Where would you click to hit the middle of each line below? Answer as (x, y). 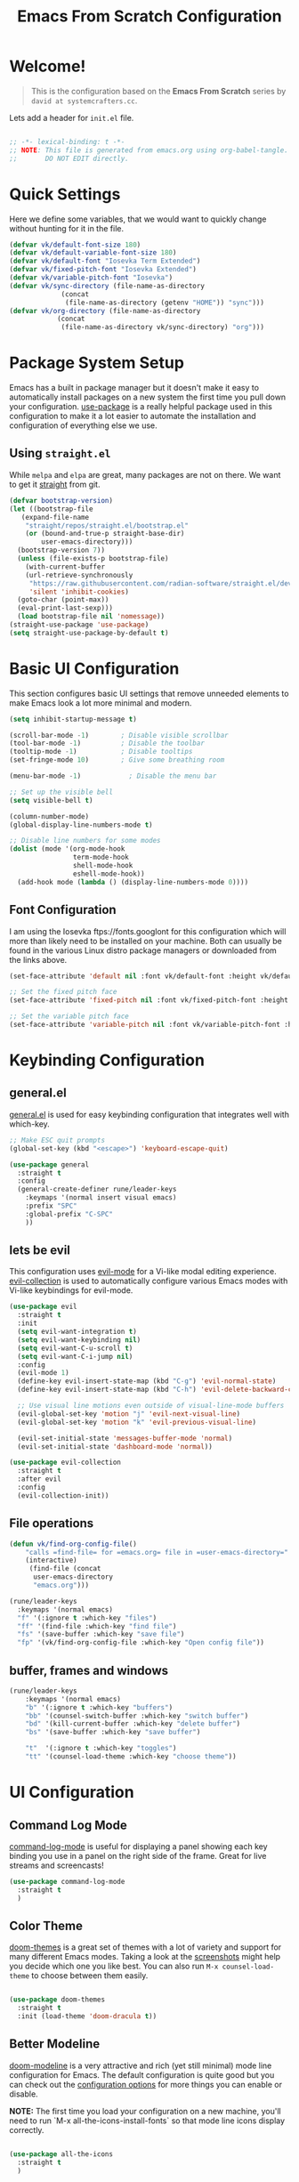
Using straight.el (60, 453)
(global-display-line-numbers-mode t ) (81, 825)
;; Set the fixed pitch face (63, 992)
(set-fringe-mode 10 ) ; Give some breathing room (117, 760)
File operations (52, 1523)
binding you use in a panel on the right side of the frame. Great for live (138, 1855)
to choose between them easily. (89, 1976)
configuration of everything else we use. (83, 425)
